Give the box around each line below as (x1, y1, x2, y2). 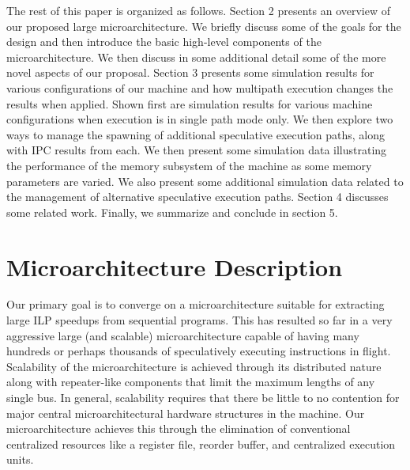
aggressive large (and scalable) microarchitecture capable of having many (6, 327, 359, 343)
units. (6, 451, 34, 468)
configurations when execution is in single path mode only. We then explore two (6, 111, 393, 127)
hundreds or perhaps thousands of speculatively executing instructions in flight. (6, 343, 391, 359)
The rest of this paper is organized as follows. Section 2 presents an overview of (6, 2, 391, 18)
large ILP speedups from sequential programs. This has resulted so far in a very (6, 312, 393, 328)
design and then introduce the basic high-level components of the (6, 33, 322, 50)
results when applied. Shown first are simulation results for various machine (6, 95, 373, 112)
